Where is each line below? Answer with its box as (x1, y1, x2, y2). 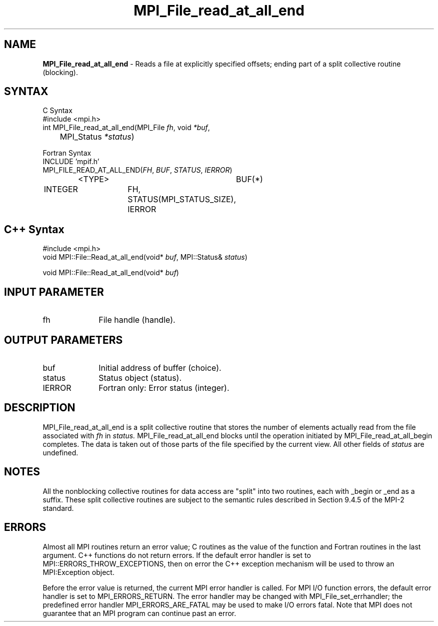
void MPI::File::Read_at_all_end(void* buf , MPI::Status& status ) (42, 253, 247, 262)
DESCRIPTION (4, 401, 75, 414)
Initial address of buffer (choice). (98, 362, 221, 373)
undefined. (42, 448, 78, 457)
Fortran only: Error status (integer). (98, 382, 229, 393)
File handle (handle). (98, 315, 175, 325)
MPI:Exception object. (42, 567, 114, 576)
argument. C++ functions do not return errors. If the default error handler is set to (42, 550, 311, 559)
